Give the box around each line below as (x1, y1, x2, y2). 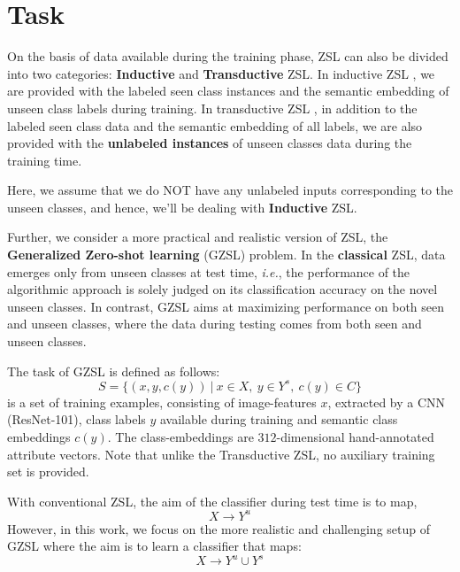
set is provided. (7, 462, 89, 481)
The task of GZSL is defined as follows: (7, 361, 220, 380)
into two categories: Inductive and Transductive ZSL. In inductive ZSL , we (7, 64, 435, 82)
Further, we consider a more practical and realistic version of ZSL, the (7, 228, 388, 246)
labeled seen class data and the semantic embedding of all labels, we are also (7, 116, 423, 135)
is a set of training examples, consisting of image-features (7, 392, 317, 411)
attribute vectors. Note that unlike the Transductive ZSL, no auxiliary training (7, 444, 435, 463)
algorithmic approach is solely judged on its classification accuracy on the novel (7, 280, 438, 298)
